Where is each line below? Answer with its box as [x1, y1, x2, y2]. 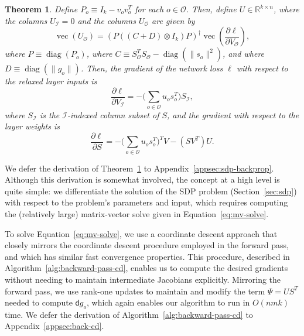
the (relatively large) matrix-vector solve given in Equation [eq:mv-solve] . [5, 207, 269, 220]
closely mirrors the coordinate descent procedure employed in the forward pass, [5, 239, 289, 251]
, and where [223, 47, 265, 60]
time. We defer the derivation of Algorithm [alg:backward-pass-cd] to [5, 308, 253, 320]
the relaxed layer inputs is [5, 75, 97, 87]
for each [135, 3, 164, 15]
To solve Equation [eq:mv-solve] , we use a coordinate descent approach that [5, 227, 278, 239]
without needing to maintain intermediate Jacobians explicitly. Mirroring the [5, 273, 281, 285]
